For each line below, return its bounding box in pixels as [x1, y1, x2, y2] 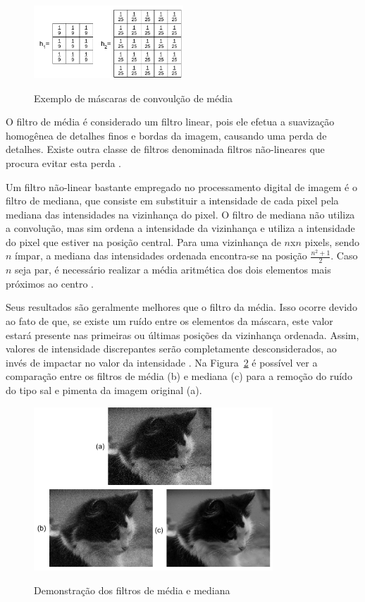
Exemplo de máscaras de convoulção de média [34, 90, 233, 105]
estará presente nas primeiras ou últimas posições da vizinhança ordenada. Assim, [6, 327, 359, 342]
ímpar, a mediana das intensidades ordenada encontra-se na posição [15, 248, 307, 263]
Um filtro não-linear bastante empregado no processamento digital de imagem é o [6, 179, 357, 194]
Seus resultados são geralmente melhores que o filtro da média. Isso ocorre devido [6, 300, 357, 314]
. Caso [330, 248, 358, 263]
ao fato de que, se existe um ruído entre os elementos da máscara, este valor [6, 314, 333, 328]
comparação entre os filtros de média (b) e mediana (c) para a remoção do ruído [6, 369, 352, 383]
